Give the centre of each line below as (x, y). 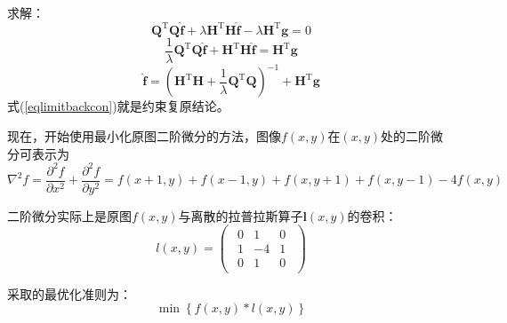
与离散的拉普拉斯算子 (241, 215)
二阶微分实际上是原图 (69, 215)
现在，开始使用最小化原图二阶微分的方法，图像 (144, 135)
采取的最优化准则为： (69, 293)
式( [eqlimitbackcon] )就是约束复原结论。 (118, 106)
